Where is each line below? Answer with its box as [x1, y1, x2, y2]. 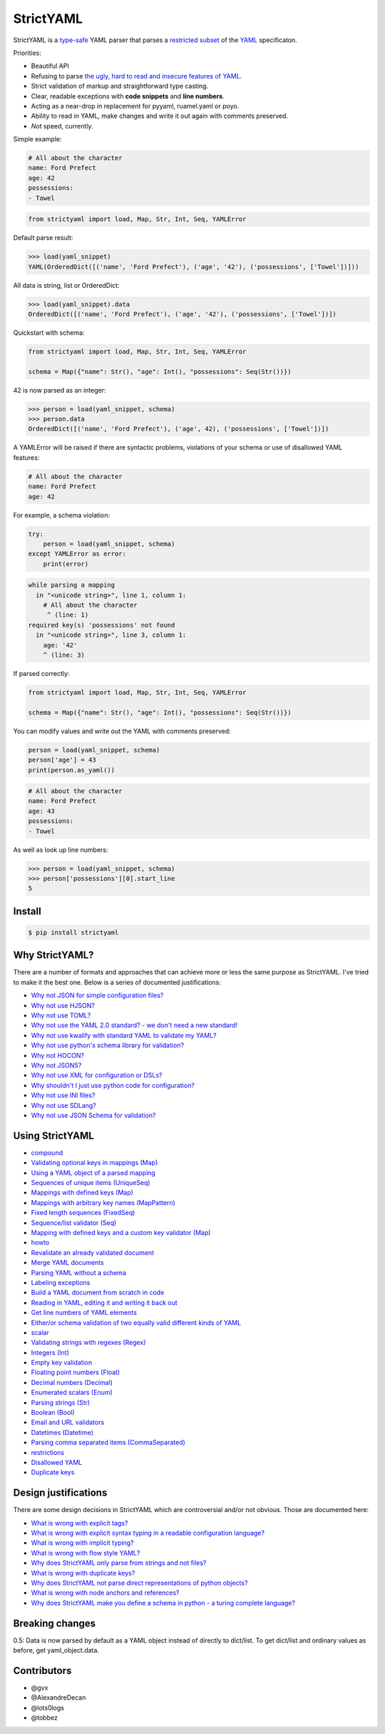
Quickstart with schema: [13, 328, 85, 337]
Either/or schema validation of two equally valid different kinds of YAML [31, 1318, 242, 1327]
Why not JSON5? [31, 1061, 82, 1069]
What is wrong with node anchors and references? [31, 1588, 180, 1597]
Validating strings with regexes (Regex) [31, 1339, 146, 1347]
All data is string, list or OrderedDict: [13, 281, 120, 289]
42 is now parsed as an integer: [13, 385, 106, 394]
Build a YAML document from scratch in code [31, 1289, 165, 1297]
